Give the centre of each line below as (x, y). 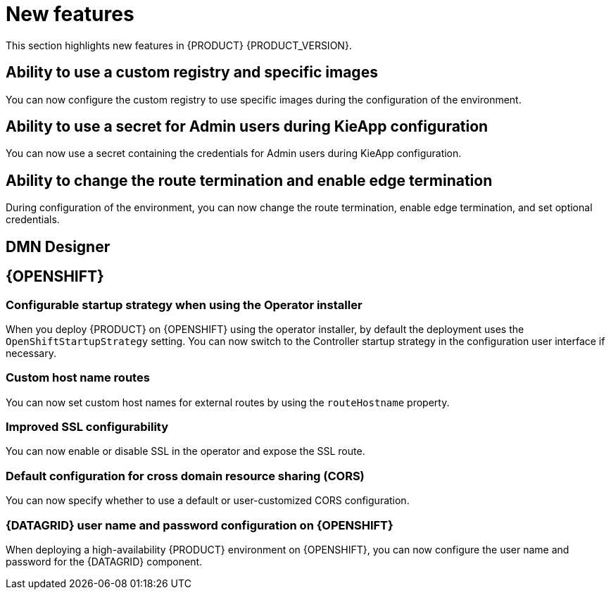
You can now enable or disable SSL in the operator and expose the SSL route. (185, 451)
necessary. (31, 353)
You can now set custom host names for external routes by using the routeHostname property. (228, 402)
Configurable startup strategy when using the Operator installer (184, 305)
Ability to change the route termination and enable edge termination (249, 180)
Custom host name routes (78, 378)
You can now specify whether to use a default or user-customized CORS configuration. (208, 501)
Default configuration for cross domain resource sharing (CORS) (185, 476)
